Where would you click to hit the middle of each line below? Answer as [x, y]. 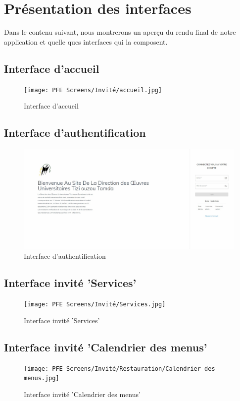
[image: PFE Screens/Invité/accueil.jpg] [93, 90]
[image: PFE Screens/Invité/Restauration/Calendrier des [120, 369]
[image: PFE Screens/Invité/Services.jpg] [95, 305]
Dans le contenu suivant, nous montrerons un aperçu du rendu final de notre [120, 32]
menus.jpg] [42, 378]
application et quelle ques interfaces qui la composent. [86, 41]
